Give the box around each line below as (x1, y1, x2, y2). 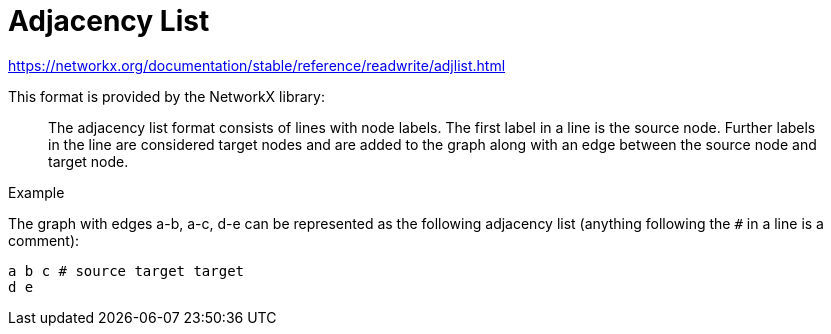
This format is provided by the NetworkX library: (8, 87, 325, 105)
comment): (8, 231, 80, 249)
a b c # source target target (8, 262, 245, 279)
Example (8, 183, 65, 201)
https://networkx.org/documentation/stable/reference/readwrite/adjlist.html (8, 56, 506, 74)
